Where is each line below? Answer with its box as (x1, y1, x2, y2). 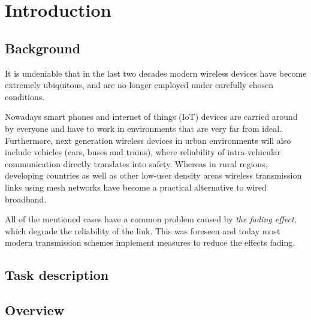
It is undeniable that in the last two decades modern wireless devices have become (5, 67, 307, 79)
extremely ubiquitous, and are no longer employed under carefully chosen (5, 79, 273, 91)
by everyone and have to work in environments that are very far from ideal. (5, 122, 282, 134)
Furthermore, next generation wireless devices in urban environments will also (5, 134, 291, 146)
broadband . (5, 192, 47, 205)
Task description (5, 265, 109, 284)
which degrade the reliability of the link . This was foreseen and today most (5, 224, 280, 237)
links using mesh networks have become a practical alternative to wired (5, 180, 267, 193)
